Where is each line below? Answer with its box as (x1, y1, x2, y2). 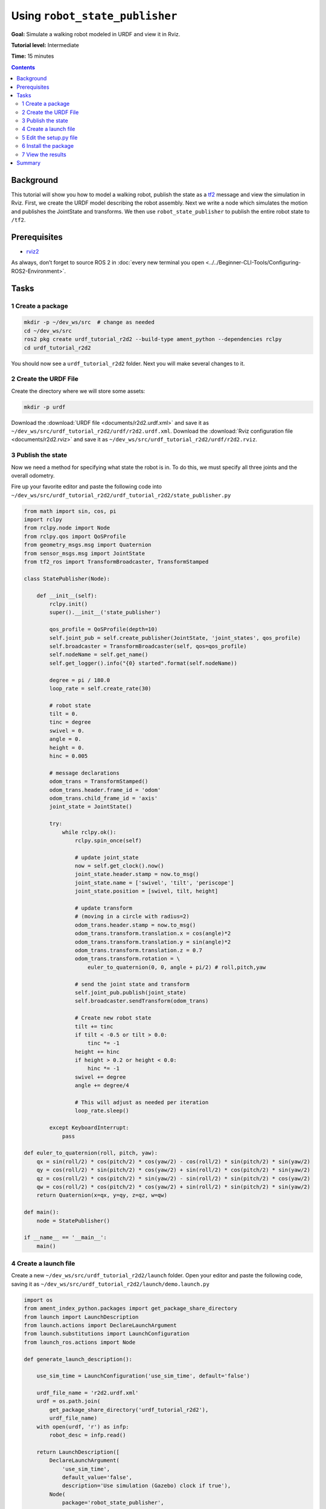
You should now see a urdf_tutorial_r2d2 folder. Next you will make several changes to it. (11, 360, 245, 367)
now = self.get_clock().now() (74, 863, 164, 869)
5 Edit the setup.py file (22, 133, 78, 141)
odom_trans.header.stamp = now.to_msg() (74, 921, 196, 928)
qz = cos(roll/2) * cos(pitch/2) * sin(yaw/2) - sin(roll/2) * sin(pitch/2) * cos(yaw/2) (36, 1175, 311, 1182)
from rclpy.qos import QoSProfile (24, 533, 126, 540)
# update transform (74, 905, 133, 911)
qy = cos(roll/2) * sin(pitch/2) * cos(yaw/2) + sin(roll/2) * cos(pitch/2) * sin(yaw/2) (36, 1167, 311, 1173)
